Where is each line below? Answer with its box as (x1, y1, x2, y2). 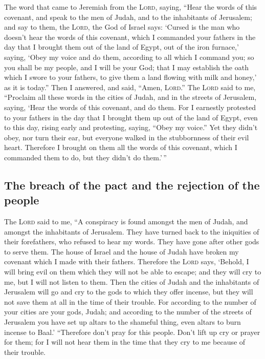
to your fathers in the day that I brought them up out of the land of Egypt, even (4, 112, 258, 122)
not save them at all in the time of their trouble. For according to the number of (4, 296, 256, 307)
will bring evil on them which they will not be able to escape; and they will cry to (4, 266, 261, 277)
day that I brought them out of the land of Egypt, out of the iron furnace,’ (4, 41, 239, 52)
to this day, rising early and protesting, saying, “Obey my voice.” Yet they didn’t (4, 122, 258, 133)
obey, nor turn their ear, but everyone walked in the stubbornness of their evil (4, 132, 249, 142)
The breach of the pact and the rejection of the (4, 177, 260, 193)
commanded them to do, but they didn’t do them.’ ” (4, 152, 167, 162)
